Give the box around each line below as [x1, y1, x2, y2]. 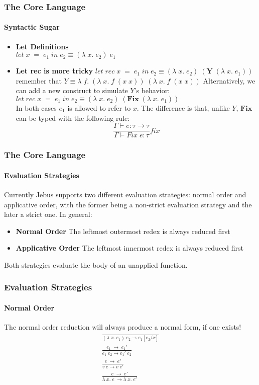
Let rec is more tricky [16, 65, 93, 76]
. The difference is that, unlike [137, 103, 230, 113]
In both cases [16, 103, 57, 113]
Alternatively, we [203, 75, 255, 86]
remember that [16, 75, 62, 86]
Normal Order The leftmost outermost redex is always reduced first [16, 225, 230, 236]
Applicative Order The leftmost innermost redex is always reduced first [16, 243, 243, 253]
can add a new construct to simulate [16, 85, 128, 96]
